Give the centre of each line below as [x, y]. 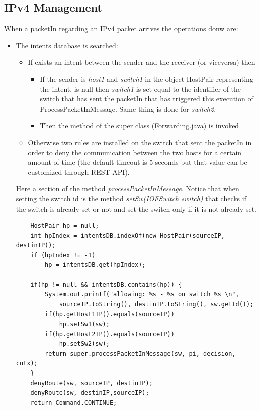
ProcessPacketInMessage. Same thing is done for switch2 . [128, 108]
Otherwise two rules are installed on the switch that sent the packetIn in [140, 142]
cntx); [27, 364]
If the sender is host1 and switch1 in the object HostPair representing [147, 79]
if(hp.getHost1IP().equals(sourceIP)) [110, 314]
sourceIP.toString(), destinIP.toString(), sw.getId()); [156, 304]
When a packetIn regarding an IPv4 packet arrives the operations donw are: [121, 28]
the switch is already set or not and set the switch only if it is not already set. [136, 208]
